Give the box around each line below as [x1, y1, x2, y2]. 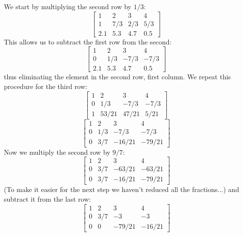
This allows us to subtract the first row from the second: [4, 36, 172, 46]
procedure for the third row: [4, 81, 87, 91]
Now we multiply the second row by [4, 147, 111, 157]
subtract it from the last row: [4, 194, 91, 204]
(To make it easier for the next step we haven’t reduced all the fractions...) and [4, 184, 239, 194]
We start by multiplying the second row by [4, 1, 131, 11]
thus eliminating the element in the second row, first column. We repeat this [4, 72, 231, 82]
